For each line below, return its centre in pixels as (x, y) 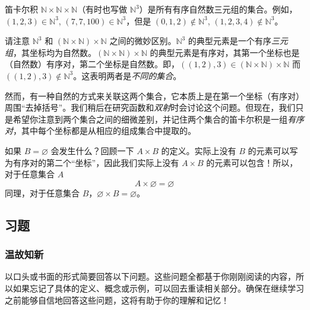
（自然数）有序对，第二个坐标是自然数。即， (92, 64)
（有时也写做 (102, 9)
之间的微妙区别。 (143, 41)
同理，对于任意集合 (42, 192)
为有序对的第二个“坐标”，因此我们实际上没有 (92, 162)
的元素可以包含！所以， (252, 162)
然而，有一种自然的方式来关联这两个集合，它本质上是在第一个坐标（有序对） (154, 95)
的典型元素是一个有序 (230, 41)
